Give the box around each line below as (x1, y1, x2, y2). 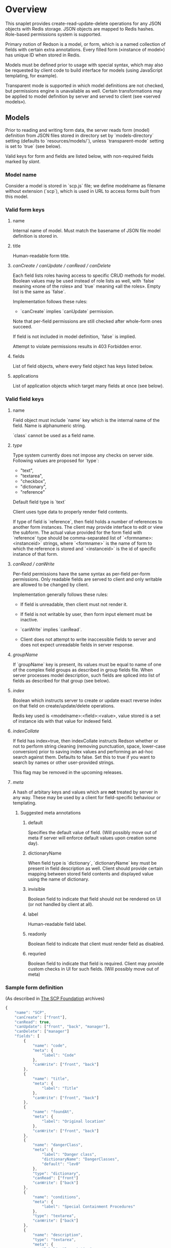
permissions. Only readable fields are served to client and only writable (12, 576, 162, 582)
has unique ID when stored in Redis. (5, 52, 81, 58)
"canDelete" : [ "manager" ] (14, 1029, 70, 1034)
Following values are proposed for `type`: (12, 457, 99, 464)
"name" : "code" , (32, 1043, 67, 1048)
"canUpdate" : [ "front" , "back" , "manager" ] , (14, 1024, 110, 1029)
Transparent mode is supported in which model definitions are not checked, (5, 82, 164, 89)
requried (27, 950, 46, 956)
